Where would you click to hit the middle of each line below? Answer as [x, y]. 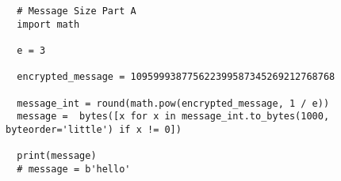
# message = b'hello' [74, 169]
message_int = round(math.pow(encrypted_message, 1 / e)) [173, 103]
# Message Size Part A [77, 11]
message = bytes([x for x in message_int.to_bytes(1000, [173, 117]
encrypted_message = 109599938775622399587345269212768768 [176, 77]
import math [48, 24]
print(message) [57, 156]
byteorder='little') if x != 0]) [94, 129]
